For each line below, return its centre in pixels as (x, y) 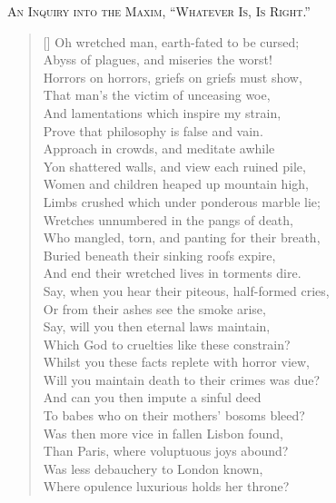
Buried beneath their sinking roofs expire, (159, 255)
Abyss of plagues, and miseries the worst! (158, 59)
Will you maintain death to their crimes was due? (182, 379)
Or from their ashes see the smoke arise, (154, 308)
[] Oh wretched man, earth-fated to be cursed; (171, 41)
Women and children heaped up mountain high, (176, 184)
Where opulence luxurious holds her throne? (166, 486)
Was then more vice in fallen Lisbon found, (163, 433)
